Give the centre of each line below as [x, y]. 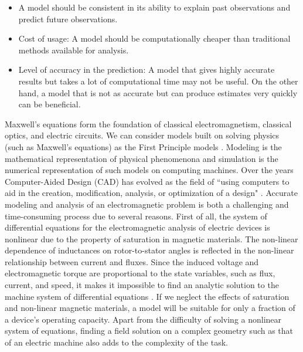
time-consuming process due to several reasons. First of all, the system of [136, 216]
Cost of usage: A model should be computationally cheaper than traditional [154, 38]
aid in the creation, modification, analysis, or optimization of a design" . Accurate [151, 193]
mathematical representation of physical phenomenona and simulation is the [142, 158]
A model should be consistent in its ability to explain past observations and [154, 7]
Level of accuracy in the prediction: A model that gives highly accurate [147, 70]
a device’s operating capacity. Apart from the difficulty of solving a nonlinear [143, 319]
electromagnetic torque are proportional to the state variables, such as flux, [140, 273]
